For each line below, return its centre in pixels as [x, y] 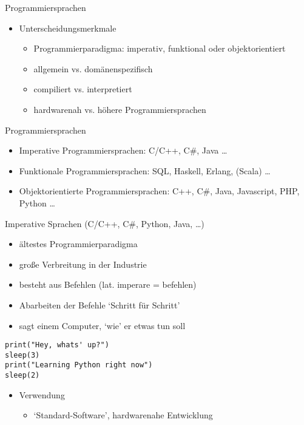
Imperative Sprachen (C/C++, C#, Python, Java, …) [105, 223]
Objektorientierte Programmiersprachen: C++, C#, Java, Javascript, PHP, [159, 191]
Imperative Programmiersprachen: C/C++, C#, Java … [123, 150]
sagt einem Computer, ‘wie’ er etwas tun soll [102, 325]
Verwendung [42, 394]
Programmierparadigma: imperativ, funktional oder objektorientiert [160, 48]
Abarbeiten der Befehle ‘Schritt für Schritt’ [100, 304]
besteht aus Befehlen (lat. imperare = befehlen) [108, 284]
